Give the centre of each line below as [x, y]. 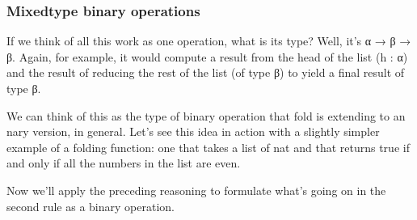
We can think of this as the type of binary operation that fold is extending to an [206, 115]
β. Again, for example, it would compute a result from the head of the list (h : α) [207, 56]
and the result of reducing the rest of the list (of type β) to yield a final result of [206, 72]
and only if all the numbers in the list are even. [124, 163]
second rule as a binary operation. [91, 206]
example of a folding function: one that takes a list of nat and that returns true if [208, 147]
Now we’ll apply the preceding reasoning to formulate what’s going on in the [196, 190]
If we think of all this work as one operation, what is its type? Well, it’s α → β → [209, 41]
